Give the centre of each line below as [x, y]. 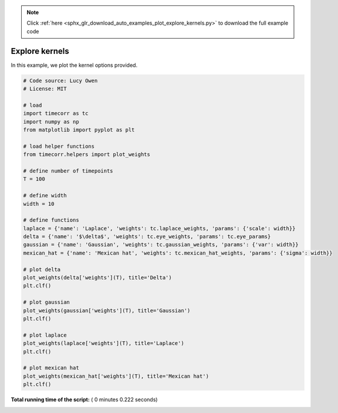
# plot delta [42, 269]
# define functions [51, 220]
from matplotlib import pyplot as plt [79, 130]
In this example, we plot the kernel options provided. [74, 65]
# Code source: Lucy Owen [60, 80]
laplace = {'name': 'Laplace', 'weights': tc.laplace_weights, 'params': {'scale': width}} [159, 228]
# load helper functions [59, 146]
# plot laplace [45, 335]
